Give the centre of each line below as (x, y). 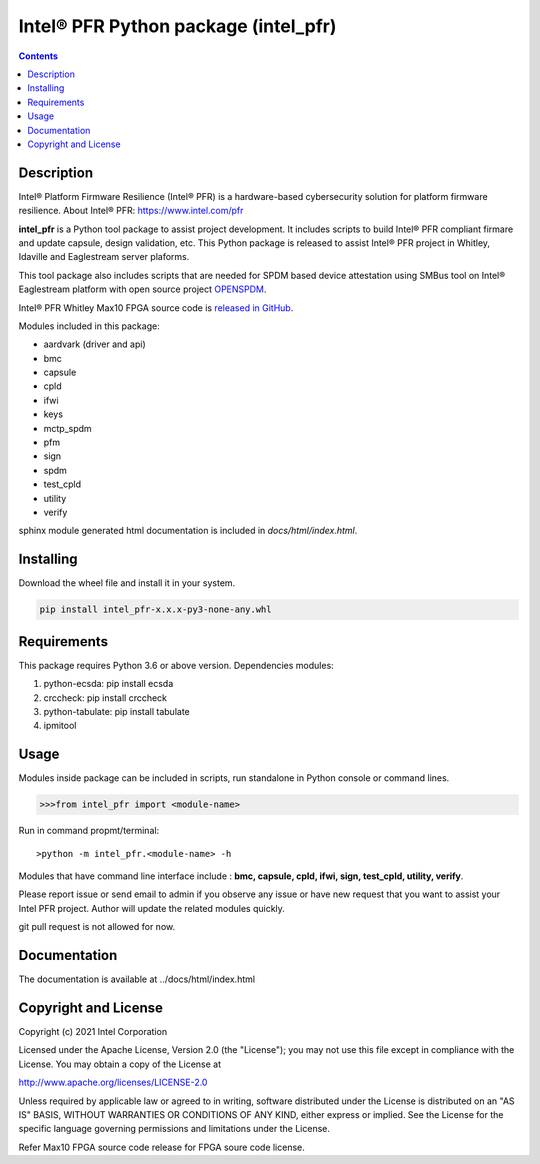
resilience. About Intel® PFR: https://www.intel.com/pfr (131, 211)
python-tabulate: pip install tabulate (116, 711)
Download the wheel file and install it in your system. (127, 583)
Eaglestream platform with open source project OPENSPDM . (142, 289)
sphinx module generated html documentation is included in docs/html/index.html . (188, 531)
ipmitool (60, 726)
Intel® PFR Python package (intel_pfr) (177, 26)
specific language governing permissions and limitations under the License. (174, 1129)
